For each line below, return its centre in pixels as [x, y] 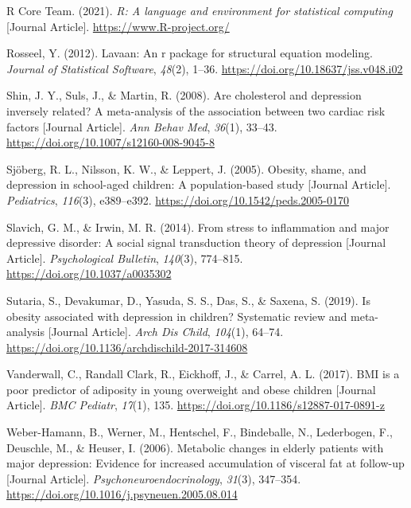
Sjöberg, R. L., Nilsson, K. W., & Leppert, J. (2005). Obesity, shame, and [186, 168]
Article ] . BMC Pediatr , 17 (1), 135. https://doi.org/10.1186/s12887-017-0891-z [196, 405]
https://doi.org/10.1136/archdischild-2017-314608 [127, 347]
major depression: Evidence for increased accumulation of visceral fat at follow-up [205, 463]
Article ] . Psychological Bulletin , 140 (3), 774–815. [125, 258]
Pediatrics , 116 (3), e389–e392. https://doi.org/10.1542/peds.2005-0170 [178, 199]
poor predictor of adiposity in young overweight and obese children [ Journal [191, 389]
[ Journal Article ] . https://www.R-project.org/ [118, 26]
